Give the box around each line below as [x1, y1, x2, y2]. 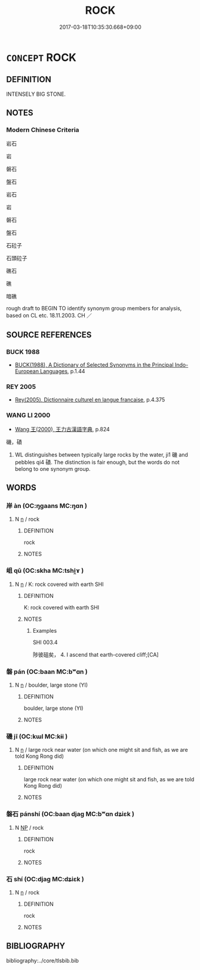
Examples [32, 627, 57, 634]
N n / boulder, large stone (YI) [14, 681, 88, 688]
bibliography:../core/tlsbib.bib [6, 957, 79, 964]
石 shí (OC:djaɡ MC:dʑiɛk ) [6, 875, 85, 883]
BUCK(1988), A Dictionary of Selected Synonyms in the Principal [14, 361, 174, 368]
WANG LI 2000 [6, 411, 51, 419]
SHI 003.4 [32, 639, 58, 646]
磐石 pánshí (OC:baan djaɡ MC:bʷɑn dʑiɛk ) [6, 810, 134, 818]
